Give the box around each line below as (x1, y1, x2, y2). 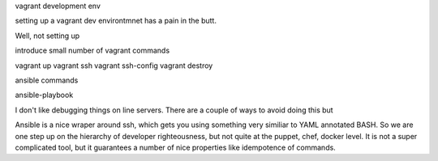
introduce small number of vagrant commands (15, 45, 170, 56)
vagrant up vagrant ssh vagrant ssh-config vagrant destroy (15, 61, 213, 70)
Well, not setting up (15, 31, 80, 40)
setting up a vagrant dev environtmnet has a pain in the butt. (15, 16, 217, 26)
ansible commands (15, 75, 79, 85)
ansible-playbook (15, 90, 74, 100)
